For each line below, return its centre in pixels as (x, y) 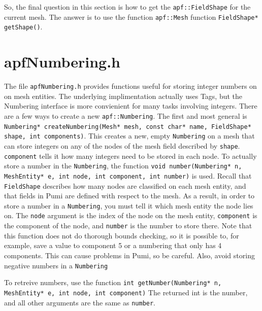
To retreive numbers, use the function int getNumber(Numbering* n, (113, 282)
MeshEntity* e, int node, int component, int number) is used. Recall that (128, 175)
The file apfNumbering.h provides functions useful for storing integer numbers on (130, 86)
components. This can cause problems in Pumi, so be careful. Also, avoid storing (129, 255)
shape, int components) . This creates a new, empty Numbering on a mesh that (129, 136)
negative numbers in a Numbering (56, 265)
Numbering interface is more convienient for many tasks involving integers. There (131, 106)
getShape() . (23, 27)
